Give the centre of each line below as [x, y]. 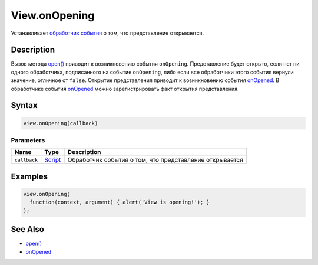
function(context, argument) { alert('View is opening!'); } [120, 202]
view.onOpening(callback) [61, 123]
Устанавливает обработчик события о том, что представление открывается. [107, 33]
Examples [29, 176]
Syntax [24, 105]
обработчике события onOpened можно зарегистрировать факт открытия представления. [125, 89]
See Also [27, 229]
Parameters [28, 140]
